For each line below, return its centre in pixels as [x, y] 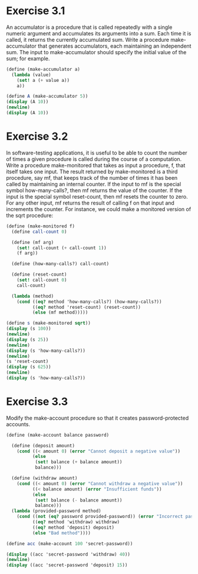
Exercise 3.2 [37, 136]
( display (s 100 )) [29, 329]
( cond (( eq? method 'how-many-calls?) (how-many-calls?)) [89, 302]
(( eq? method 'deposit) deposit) [73, 527]
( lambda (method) [33, 296]
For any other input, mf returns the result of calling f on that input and [90, 203]
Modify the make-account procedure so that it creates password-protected [98, 418]
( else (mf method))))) [60, 313]
